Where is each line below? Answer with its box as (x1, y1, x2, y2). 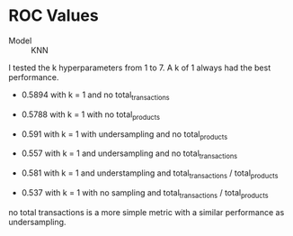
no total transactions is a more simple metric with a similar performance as (8, 206, 285, 217)
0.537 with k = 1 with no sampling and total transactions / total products (21, 186, 269, 200)
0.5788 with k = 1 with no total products (21, 109, 161, 122)
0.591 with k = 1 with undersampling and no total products (21, 128, 228, 141)
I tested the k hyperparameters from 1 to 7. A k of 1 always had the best (8, 62, 271, 73)
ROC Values (8, 5, 100, 26)
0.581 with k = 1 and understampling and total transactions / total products (21, 168, 279, 180)
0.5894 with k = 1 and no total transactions (21, 89, 170, 102)
